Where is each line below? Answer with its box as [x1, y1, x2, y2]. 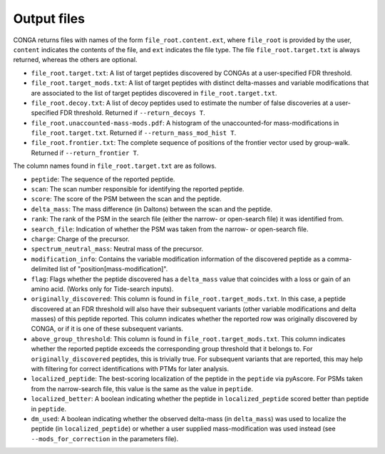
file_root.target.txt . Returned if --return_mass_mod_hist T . [31, 128, 237, 137]
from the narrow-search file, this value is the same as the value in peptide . [31, 384, 253, 393]
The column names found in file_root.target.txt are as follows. [13, 161, 217, 171]
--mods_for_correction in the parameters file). [31, 434, 178, 443]
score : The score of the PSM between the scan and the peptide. [31, 195, 222, 203]
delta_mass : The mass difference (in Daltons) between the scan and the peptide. [31, 204, 272, 213]
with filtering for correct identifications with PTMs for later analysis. [31, 365, 230, 373]
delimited [31, 265, 58, 273]
